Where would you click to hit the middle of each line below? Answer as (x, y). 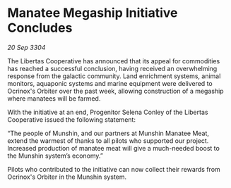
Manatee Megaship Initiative (93, 13)
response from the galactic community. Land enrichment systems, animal (114, 76)
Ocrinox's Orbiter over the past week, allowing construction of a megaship (115, 91)
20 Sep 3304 (26, 47)
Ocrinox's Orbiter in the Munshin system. (67, 177)
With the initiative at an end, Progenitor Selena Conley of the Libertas (108, 112)
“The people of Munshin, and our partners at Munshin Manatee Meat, (108, 133)
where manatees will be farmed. (54, 98)
